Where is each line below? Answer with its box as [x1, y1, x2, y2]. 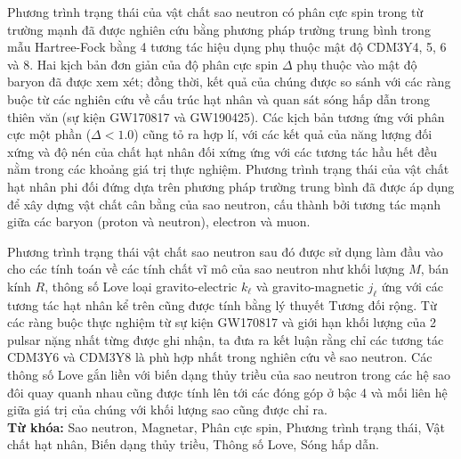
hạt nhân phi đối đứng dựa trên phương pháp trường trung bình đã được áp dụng [7, 176, 455, 195]
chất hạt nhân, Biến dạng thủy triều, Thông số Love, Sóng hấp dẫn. [7, 435, 379, 454]
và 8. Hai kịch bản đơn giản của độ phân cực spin [7, 54, 279, 73]
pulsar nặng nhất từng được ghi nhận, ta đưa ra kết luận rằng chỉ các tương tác [7, 330, 444, 348]
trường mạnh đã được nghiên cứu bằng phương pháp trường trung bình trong [7, 20, 431, 38]
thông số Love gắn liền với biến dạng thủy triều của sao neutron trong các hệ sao [7, 365, 450, 384]
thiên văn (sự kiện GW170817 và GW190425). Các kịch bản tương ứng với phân [7, 107, 445, 126]
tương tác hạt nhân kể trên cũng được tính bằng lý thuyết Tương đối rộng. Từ [7, 295, 437, 314]
